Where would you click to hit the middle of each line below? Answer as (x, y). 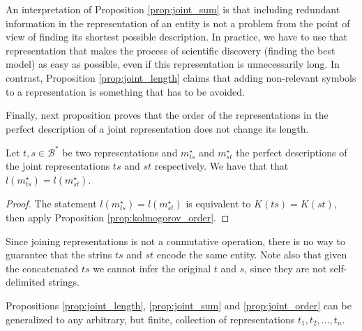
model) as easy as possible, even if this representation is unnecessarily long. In (173, 64)
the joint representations (58, 166)
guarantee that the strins (59, 255)
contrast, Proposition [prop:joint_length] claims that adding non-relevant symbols (181, 77)
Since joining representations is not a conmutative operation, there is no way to (175, 241)
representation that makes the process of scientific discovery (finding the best (171, 50)
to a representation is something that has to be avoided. (125, 91)
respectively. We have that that (221, 166)
